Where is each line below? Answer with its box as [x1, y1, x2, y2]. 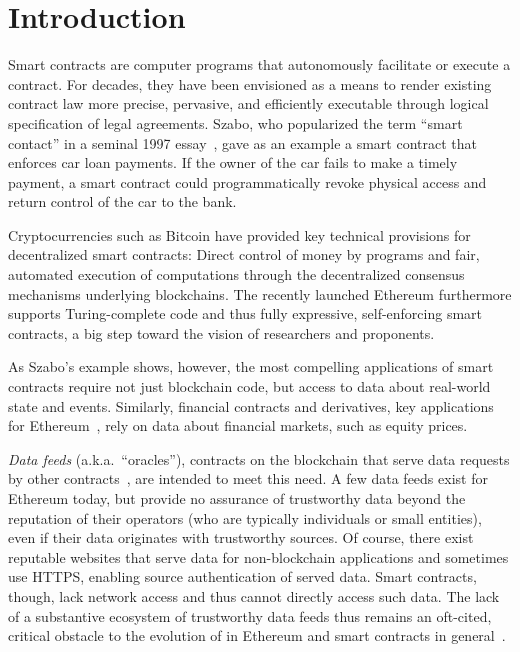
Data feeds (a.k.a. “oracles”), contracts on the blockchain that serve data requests [8, 448, 510, 469]
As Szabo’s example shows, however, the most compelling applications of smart [8, 356, 494, 377]
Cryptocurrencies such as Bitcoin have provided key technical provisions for [8, 224, 471, 245]
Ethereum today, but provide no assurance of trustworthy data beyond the [8, 488, 466, 508]
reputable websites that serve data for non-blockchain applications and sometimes [8, 546, 509, 567]
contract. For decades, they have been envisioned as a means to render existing [8, 73, 492, 94]
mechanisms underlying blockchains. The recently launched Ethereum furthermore [8, 283, 512, 304]
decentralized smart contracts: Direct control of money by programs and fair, [8, 244, 480, 265]
